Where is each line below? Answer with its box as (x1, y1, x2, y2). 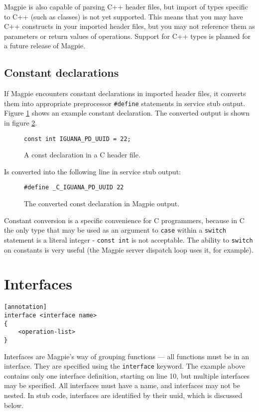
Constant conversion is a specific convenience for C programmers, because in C (4, 215, 245, 225)
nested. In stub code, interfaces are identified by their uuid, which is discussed (4, 390, 243, 401)
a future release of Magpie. (4, 40, 86, 51)
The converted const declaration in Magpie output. (24, 198, 180, 209)
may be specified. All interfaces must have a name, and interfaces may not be (4, 380, 240, 391)
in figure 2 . (4, 118, 37, 128)
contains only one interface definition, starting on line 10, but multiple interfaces (4, 370, 250, 381)
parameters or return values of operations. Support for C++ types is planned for (4, 30, 251, 41)
